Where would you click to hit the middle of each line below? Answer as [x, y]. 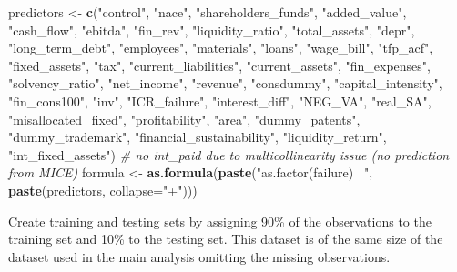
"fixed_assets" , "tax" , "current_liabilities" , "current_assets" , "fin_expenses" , [219, 65]
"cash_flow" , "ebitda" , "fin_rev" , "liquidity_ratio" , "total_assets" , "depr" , [212, 30]
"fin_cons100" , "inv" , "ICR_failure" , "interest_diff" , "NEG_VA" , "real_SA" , [220, 101]
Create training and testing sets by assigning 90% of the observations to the [220, 221]
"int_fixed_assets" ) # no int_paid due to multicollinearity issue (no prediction [229, 154]
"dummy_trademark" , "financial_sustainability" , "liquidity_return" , [198, 137]
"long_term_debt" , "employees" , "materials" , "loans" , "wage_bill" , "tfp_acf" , [221, 48]
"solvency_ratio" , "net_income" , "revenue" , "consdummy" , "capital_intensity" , [225, 83]
